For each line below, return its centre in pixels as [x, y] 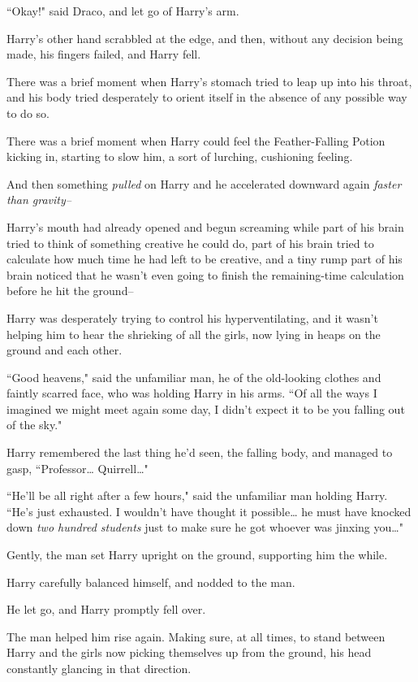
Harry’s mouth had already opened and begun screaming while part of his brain [205, 226]
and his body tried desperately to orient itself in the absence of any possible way [207, 97]
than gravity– [39, 200]
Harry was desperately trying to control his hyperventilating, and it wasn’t [192, 317]
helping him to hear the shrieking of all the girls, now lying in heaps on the [194, 334]
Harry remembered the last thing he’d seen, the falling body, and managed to [200, 452]
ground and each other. [65, 350]
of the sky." [34, 425]
